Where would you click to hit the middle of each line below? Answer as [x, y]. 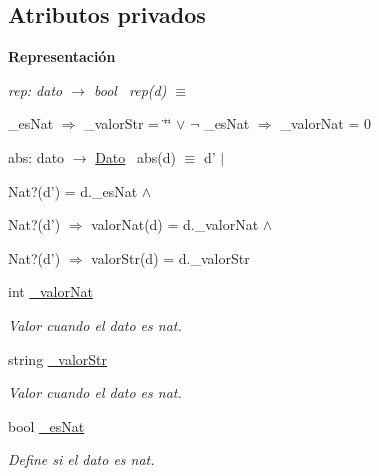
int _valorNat [50, 291]
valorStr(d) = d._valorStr [170, 257]
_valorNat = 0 [326, 123]
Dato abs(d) [135, 156]
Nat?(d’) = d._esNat [73, 190]
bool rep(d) [130, 89]
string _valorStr [58, 358]
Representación [62, 56]
